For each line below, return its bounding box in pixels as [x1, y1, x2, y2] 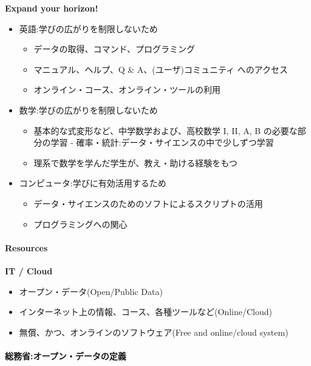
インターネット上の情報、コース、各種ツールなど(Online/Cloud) [19, 305, 273, 318]
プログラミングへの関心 [33, 217, 128, 230]
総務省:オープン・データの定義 [5, 349, 126, 362]
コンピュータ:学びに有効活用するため [19, 177, 166, 189]
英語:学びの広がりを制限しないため [19, 22, 158, 35]
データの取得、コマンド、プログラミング [33, 42, 196, 55]
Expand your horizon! [5, 2, 98, 14]
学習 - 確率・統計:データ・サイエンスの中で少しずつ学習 [50, 136, 274, 149]
